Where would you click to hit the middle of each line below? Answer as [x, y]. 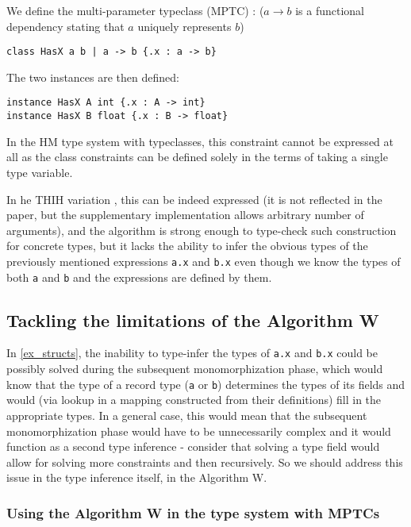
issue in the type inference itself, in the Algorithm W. [137, 477]
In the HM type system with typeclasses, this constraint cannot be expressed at [200, 141]
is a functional [330, 10]
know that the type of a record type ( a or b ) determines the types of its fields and [206, 384]
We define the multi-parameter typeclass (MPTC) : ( [135, 10]
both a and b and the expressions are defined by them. [139, 277]
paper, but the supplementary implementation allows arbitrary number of [185, 215]
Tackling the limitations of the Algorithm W [193, 319]
